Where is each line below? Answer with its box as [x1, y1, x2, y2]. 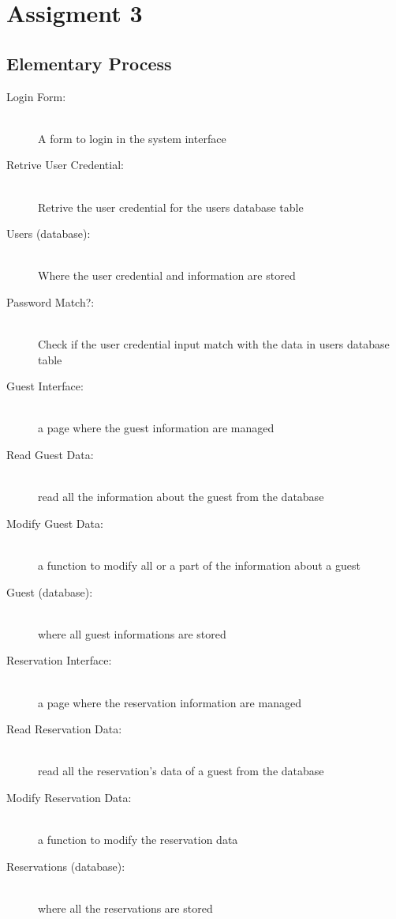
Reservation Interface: [6, 652, 112, 669]
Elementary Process [6, 51, 172, 75]
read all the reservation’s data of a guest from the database [38, 763, 324, 779]
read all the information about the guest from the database [38, 488, 324, 505]
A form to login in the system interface [38, 130, 226, 146]
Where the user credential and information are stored [38, 267, 296, 284]
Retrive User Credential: [6, 156, 124, 173]
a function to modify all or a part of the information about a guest [38, 557, 361, 574]
